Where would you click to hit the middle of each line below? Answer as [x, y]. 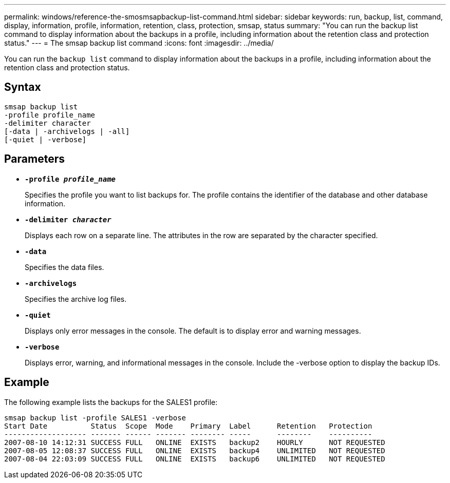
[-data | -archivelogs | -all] [67, 131]
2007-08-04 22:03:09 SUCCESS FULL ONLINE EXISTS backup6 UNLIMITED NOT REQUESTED [195, 459]
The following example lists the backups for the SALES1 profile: [111, 402]
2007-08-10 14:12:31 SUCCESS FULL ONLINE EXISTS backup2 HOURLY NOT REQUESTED [195, 442]
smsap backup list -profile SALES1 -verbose [95, 418]
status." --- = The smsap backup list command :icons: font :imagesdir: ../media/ [139, 43]
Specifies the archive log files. [76, 299]
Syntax [23, 87]
